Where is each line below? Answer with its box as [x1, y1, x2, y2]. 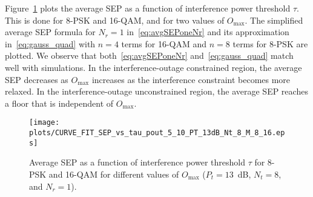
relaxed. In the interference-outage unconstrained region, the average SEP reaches [5, 85, 308, 98]
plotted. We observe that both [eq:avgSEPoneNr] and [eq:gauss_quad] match [5, 49, 294, 62]
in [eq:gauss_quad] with [5, 37, 96, 50]
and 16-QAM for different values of [48, 167, 179, 180]
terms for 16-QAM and [121, 37, 207, 50]
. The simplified [245, 13, 303, 26]
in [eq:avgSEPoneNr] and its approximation [127, 25, 289, 38]
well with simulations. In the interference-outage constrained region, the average [5, 61, 302, 73]
